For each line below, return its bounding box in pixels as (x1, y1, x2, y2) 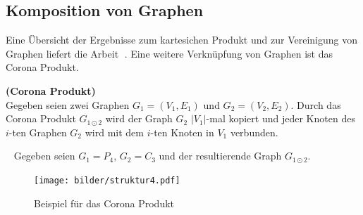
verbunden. (230, 124, 278, 139)
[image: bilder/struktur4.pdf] (34, 175, 180, 185)
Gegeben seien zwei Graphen (6, 97, 130, 112)
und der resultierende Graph (159, 148, 282, 163)
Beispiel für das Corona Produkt (34, 195, 175, 210)
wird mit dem (85, 124, 144, 139)
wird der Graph (105, 111, 173, 126)
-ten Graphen (8, 124, 67, 139)
